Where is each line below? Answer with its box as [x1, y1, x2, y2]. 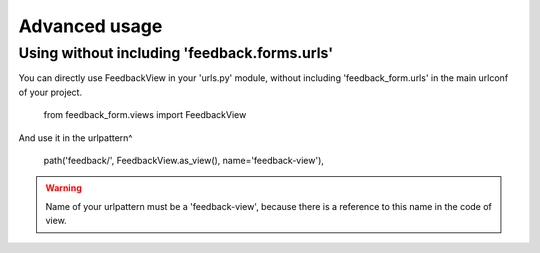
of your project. [18, 86, 83, 98]
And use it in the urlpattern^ [18, 131, 133, 144]
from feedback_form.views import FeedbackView [43, 109, 247, 121]
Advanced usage [18, 15, 163, 37]
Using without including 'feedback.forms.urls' [18, 44, 334, 62]
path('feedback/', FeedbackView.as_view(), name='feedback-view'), [43, 154, 325, 166]
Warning [45, 182, 82, 194]
